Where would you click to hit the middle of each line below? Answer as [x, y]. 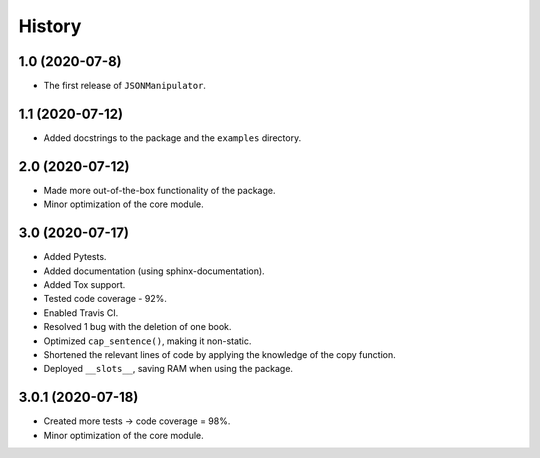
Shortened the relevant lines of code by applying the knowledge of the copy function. [220, 354]
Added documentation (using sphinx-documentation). [154, 271]
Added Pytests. [75, 257]
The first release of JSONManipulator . [125, 86]
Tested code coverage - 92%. [105, 299]
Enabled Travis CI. [81, 312]
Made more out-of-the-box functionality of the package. [159, 190]
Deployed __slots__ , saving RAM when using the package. [168, 369]
